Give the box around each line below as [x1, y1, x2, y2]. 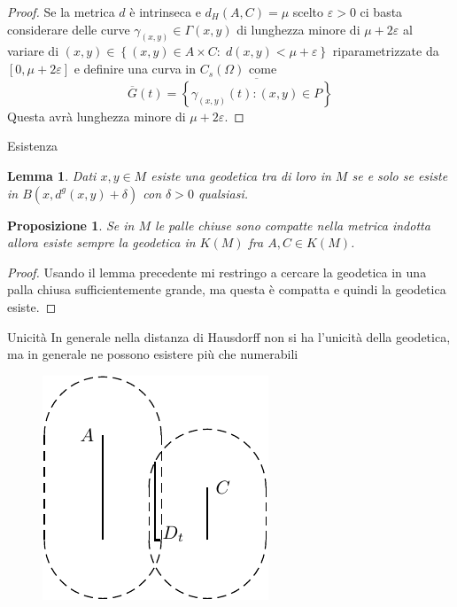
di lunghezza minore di [236, 19, 360, 38]
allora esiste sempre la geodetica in [7, 233, 196, 252]
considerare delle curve [7, 19, 130, 38]
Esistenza [7, 136, 58, 155]
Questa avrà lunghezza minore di [7, 106, 186, 125]
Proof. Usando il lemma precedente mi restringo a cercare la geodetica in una [7, 262, 427, 281]
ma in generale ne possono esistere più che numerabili [7, 345, 298, 363]
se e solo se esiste [352, 167, 448, 185]
